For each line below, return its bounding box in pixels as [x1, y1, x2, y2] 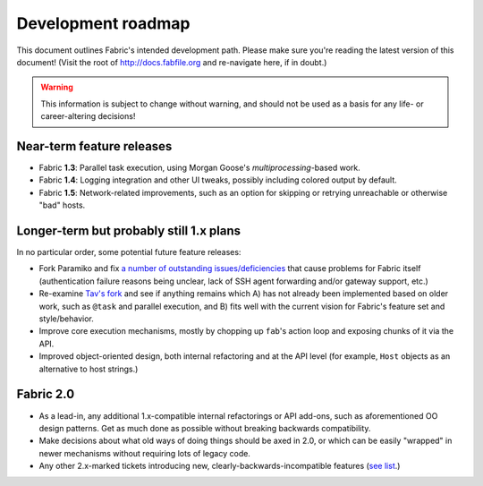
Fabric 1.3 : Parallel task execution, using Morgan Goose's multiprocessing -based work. [38, 162, 361, 174]
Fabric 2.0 [16, 387, 75, 402]
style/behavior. [38, 313, 94, 324]
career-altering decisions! [40, 111, 136, 122]
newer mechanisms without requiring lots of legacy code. [38, 448, 250, 458]
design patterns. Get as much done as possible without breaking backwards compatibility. [38, 422, 371, 433]
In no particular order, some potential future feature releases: [16, 247, 241, 258]
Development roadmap [16, 13, 191, 33]
